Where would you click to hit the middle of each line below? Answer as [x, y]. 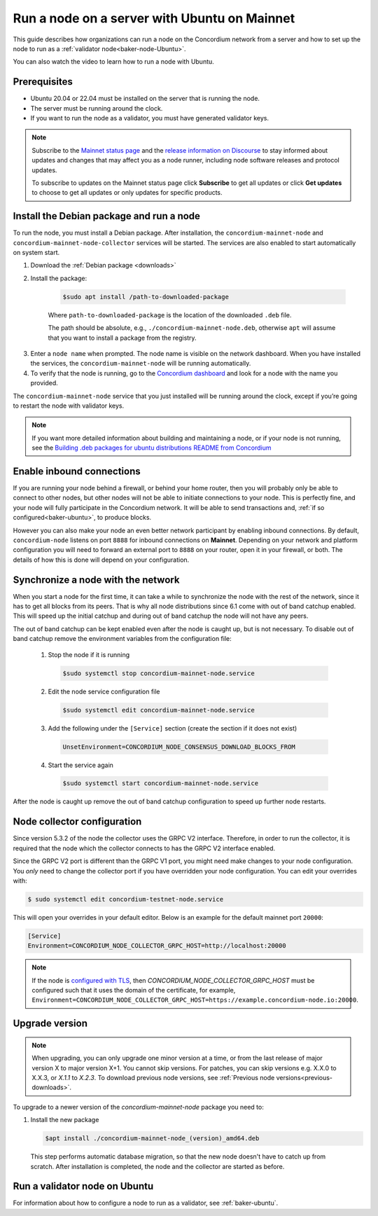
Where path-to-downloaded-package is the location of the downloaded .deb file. [170, 315]
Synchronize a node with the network [96, 580]
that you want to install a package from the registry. [122, 338]
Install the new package [65, 1120]
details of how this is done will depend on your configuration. [101, 560]
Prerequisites [43, 82]
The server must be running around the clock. [97, 108]
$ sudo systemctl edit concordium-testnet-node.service [126, 899]
